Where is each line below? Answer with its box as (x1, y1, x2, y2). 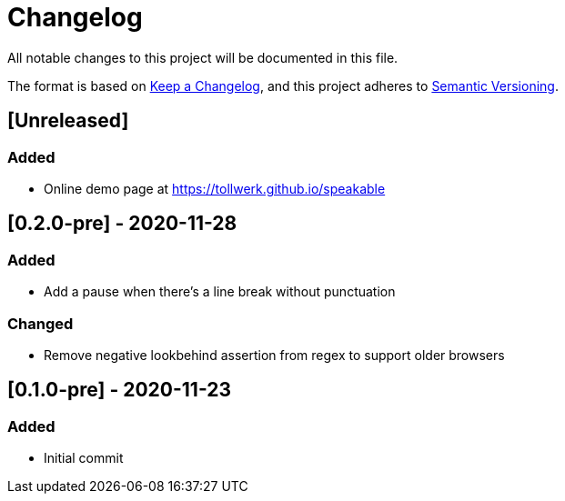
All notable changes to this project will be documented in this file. (7, 49, 399, 65)
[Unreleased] (7, 109, 129, 133)
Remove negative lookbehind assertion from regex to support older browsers (44, 346, 505, 363)
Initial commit (44, 450, 124, 466)
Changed (7, 314, 74, 333)
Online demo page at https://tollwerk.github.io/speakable (44, 180, 386, 196)
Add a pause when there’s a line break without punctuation (44, 284, 396, 300)
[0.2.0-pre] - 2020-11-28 (7, 212, 237, 235)
